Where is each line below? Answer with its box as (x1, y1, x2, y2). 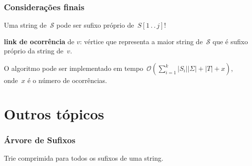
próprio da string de (4, 46, 64, 56)
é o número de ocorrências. (27, 75, 107, 85)
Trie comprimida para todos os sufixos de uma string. (4, 153, 163, 163)
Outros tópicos (4, 103, 104, 123)
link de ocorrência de (4, 36, 74, 46)
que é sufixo (213, 36, 248, 46)
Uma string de (4, 20, 47, 30)
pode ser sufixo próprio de (56, 20, 134, 30)
